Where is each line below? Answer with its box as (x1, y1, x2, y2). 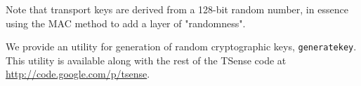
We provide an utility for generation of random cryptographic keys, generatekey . (6, 39, 357, 54)
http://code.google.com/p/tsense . (6, 66, 150, 81)
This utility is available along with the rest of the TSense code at (6, 52, 287, 67)
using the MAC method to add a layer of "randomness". (6, 15, 246, 30)
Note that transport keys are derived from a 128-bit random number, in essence (6, 2, 348, 16)
